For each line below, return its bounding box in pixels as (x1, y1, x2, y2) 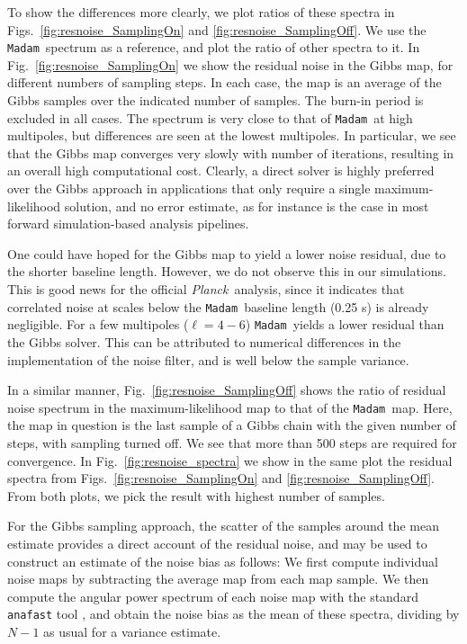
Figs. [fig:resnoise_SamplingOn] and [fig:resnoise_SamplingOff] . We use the (7, 20, 427, 39)
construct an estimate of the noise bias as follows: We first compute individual (7, 551, 438, 570)
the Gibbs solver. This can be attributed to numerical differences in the (7, 332, 401, 351)
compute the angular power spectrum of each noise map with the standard (7, 586, 418, 605)
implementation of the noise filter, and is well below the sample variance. (7, 350, 409, 369)
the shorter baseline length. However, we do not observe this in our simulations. (7, 262, 446, 281)
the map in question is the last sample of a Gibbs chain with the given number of (7, 416, 456, 434)
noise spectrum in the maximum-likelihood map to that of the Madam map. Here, (7, 398, 453, 416)
